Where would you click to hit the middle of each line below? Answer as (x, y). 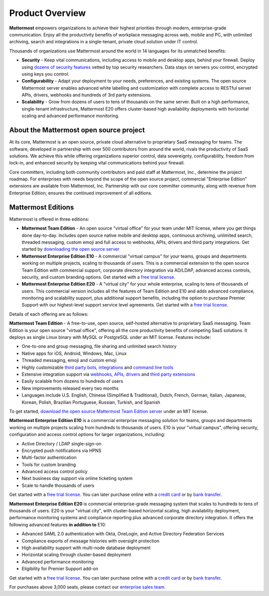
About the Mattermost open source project (77, 130)
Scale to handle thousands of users (58, 485)
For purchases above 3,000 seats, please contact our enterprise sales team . (87, 587)
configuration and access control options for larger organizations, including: (87, 435)
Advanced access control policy (55, 471)
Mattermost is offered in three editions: (49, 219)
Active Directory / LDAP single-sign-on (62, 444)
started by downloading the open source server (70, 249)
